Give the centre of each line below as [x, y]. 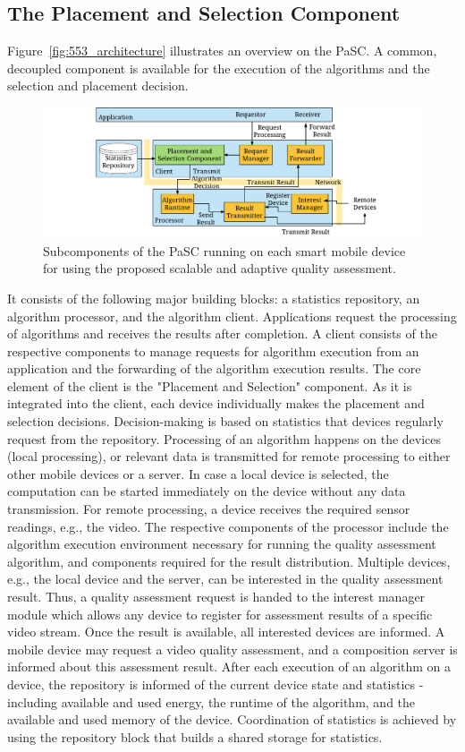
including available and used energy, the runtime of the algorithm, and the [211, 701]
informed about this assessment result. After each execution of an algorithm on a [229, 667]
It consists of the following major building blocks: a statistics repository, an [214, 298]
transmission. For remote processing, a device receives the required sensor [209, 509]
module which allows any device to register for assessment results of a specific [220, 614]
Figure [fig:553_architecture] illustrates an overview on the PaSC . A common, [222, 51]
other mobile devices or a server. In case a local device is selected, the [198, 473]
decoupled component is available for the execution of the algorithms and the [219, 68]
